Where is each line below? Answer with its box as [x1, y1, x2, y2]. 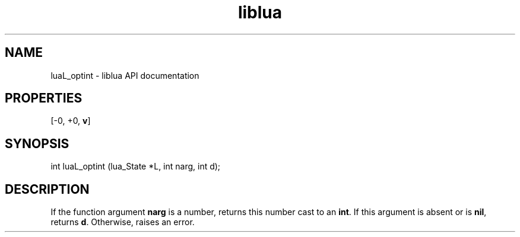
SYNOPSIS [5, 136, 69, 151]
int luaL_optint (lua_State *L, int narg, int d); [50, 161, 221, 172]
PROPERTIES [5, 91, 83, 106]
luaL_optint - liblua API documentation [50, 70, 199, 81]
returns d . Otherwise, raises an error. [50, 217, 195, 228]
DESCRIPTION [5, 181, 90, 197]
